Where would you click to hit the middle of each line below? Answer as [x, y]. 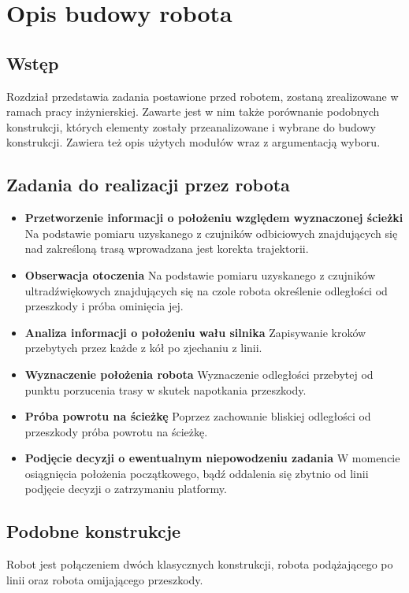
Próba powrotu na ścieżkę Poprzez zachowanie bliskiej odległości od [198, 416]
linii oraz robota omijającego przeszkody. [105, 579]
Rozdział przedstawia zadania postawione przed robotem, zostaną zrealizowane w [203, 96]
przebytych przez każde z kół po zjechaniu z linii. [143, 348]
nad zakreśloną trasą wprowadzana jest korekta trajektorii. [167, 248]
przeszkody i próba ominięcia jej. [104, 306]
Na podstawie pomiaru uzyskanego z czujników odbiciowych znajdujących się [211, 233]
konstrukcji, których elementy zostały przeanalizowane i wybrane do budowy [191, 126]
